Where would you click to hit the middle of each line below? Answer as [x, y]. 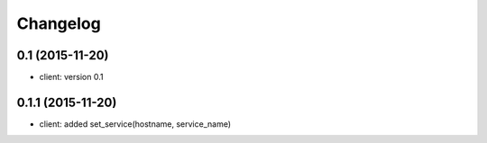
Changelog [59, 23]
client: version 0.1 [71, 77]
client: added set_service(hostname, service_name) [135, 124]
